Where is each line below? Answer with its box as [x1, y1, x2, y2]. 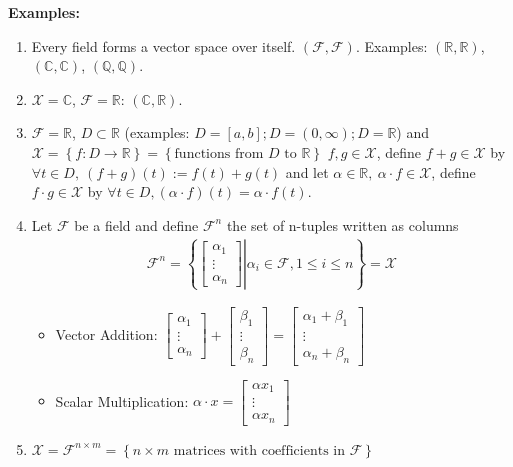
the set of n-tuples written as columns [226, 214, 459, 235]
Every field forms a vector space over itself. [31, 35, 296, 56]
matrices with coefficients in [173, 443, 345, 458]
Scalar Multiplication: [55, 390, 189, 411]
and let [285, 161, 329, 182]
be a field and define [74, 214, 199, 235]
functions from [174, 146, 264, 161]
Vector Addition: [55, 323, 158, 344]
